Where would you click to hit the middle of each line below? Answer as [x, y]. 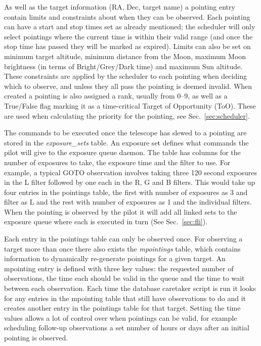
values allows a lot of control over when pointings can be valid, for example [121, 317]
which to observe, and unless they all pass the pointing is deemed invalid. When [128, 86]
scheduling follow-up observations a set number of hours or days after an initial [127, 328]
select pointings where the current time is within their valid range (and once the [128, 36]
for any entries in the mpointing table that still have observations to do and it [125, 298]
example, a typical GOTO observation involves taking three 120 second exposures [130, 172]
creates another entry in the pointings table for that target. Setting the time [122, 308]
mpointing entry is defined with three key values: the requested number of [119, 268]
